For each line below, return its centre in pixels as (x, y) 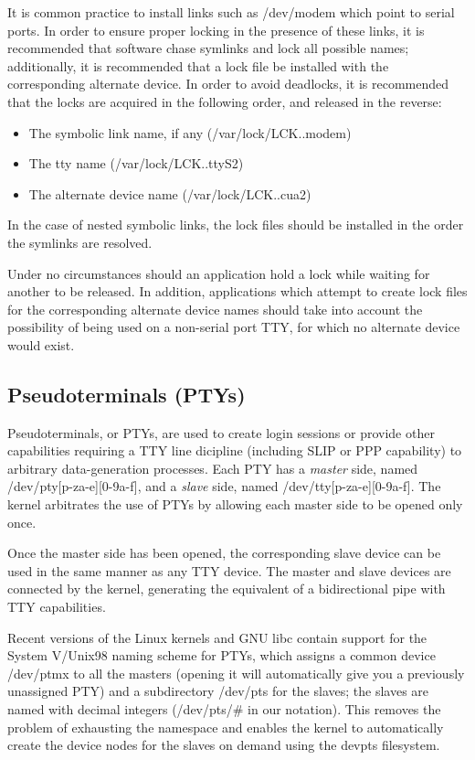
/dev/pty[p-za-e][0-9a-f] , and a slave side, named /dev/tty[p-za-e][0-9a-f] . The (224, 486)
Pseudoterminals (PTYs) (127, 394)
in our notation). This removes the (344, 709)
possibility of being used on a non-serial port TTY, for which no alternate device (234, 327)
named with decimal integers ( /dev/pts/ (120, 709)
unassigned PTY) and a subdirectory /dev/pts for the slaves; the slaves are (218, 691)
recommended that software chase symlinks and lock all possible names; (208, 48)
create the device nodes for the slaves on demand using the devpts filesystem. (224, 745)
